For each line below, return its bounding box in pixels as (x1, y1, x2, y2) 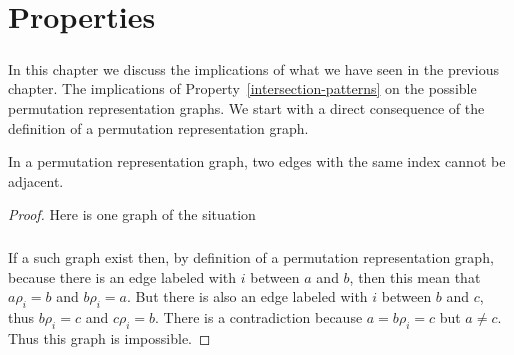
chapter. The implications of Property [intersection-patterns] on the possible (8, 78, 477, 99)
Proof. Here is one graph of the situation (8, 204, 256, 225)
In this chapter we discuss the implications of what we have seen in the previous (8, 58, 499, 79)
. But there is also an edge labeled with (126, 286, 368, 307)
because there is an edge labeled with (8, 266, 237, 287)
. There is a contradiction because (155, 307, 363, 328)
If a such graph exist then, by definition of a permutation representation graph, (8, 247, 494, 268)
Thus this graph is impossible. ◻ (8, 328, 211, 349)
